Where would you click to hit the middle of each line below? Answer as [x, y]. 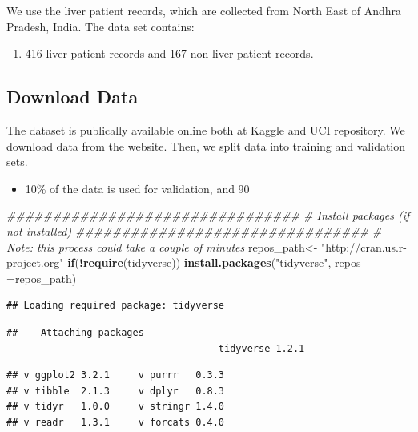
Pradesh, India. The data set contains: [100, 26]
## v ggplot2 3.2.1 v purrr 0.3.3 [116, 375]
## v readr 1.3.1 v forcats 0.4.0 [116, 422]
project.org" [35, 262]
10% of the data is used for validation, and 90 [137, 188]
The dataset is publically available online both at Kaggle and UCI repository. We [206, 129]
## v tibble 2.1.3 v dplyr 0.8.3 [116, 391]
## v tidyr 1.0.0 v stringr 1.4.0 [116, 407]
